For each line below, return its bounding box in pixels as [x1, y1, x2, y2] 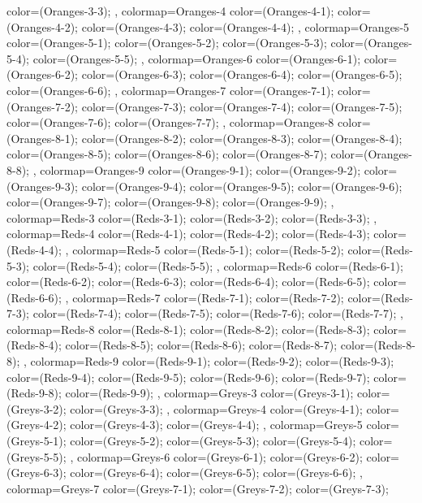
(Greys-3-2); [6, 400, 67, 417]
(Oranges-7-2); [6, 98, 79, 115]
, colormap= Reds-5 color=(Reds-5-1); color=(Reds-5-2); [65, 241, 344, 258]
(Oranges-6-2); [6, 66, 79, 83]
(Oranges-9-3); [6, 177, 79, 194]
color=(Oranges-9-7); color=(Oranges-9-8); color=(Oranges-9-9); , [6, 193, 334, 210]
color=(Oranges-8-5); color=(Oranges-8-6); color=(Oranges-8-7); [6, 145, 327, 163]
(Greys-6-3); [6, 464, 67, 481]
